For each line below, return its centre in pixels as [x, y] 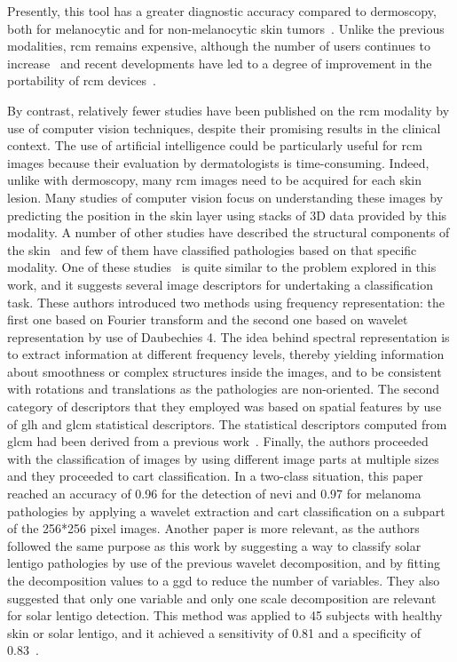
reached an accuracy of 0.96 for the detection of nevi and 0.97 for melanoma [214, 494]
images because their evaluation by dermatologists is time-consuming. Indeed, [218, 162]
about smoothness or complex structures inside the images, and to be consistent [225, 371]
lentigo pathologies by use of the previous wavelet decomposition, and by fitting [224, 563]
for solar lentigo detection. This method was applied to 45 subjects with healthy [225, 615]
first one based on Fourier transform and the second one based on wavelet [208, 319]
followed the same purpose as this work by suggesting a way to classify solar [214, 545]
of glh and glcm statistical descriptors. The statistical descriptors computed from [227, 423]
